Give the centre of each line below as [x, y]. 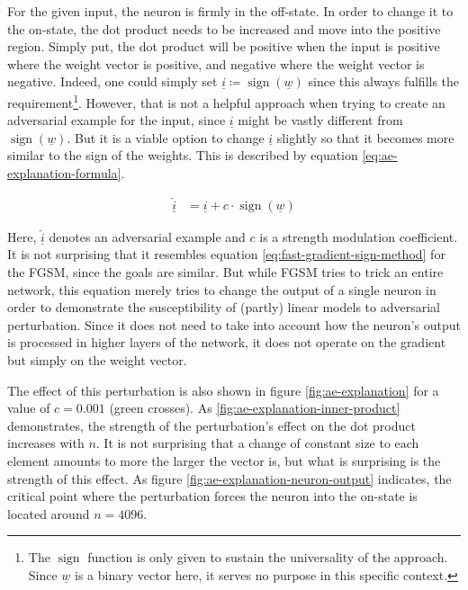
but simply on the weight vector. [97, 360]
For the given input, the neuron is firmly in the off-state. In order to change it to [230, 11]
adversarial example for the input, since [117, 120]
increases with [46, 443]
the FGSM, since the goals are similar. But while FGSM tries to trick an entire [225, 272]
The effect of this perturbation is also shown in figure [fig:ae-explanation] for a [223, 390]
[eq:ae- [380, 155]
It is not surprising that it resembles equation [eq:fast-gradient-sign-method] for [226, 254]
